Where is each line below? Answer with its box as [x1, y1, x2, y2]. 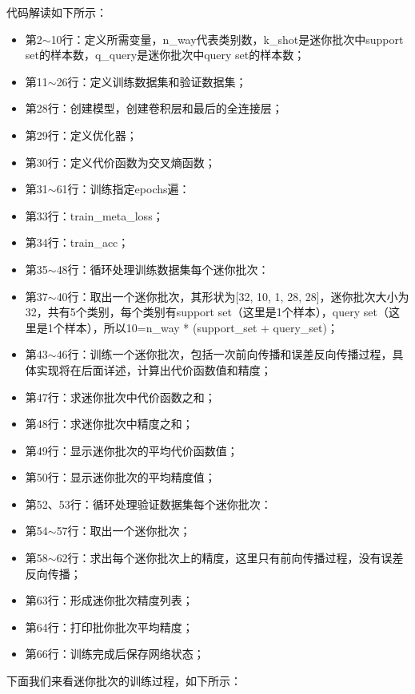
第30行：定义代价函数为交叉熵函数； [25, 153, 216, 170]
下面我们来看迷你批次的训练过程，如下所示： [6, 672, 241, 689]
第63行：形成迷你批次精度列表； [25, 592, 194, 609]
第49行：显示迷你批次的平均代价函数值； [25, 442, 238, 458]
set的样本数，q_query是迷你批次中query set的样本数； [25, 46, 305, 63]
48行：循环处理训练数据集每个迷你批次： [56, 260, 269, 277]
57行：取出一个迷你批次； [56, 522, 191, 539]
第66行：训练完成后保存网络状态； [25, 645, 205, 662]
